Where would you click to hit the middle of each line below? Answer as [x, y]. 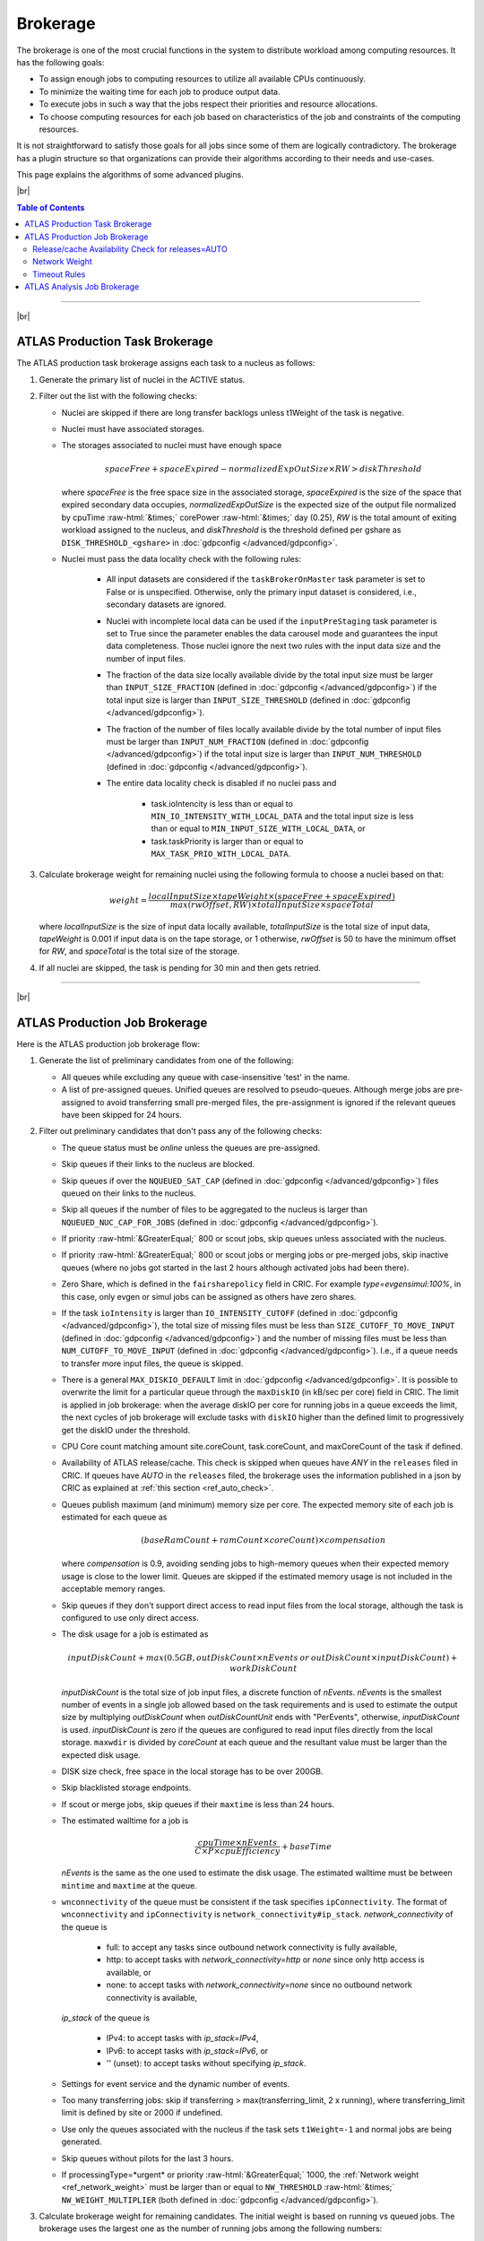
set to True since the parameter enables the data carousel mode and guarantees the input [272, 633]
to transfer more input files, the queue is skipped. [152, 1363]
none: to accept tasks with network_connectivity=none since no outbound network [259, 1985]
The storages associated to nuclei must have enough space [172, 446]
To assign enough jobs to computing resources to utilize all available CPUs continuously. [203, 79]
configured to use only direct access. [130, 1618]
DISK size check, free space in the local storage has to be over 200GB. [192, 1771]
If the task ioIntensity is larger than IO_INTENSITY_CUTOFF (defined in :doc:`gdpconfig [229, 1313]
